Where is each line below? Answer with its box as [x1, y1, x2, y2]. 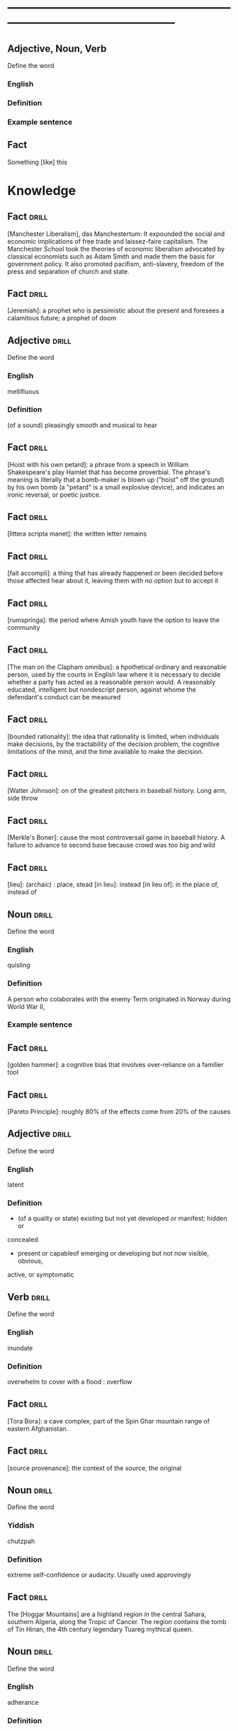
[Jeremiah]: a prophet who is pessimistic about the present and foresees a [7, 306, 225, 315]
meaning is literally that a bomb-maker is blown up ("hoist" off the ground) [7, 475, 225, 484]
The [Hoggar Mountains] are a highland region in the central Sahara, [7, 1610, 207, 1618]
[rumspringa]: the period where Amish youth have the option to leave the [7, 616, 220, 624]
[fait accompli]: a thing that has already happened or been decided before [7, 569, 223, 577]
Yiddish [7, 1521, 35, 1530]
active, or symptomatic [7, 1270, 74, 1279]
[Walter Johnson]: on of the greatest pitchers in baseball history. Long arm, [7, 786, 227, 795]
